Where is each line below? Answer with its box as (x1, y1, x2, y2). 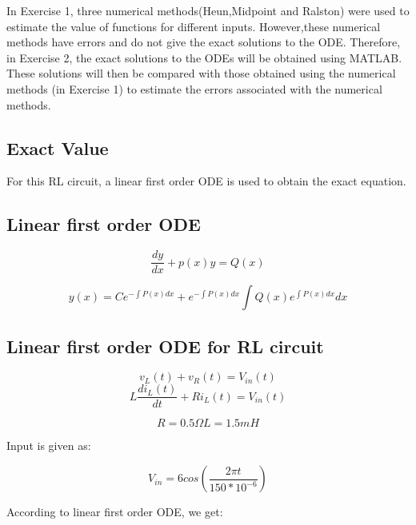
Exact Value (6, 135, 109, 160)
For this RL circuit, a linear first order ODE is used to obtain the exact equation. (6, 173, 406, 189)
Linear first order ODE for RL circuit (6, 333, 324, 358)
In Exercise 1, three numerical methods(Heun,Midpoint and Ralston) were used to (6, 2, 410, 18)
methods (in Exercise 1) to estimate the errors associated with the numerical (6, 80, 382, 97)
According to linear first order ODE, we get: (6, 503, 223, 520)
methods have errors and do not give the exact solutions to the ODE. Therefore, (6, 34, 401, 50)
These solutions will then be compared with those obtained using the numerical (6, 65, 396, 82)
